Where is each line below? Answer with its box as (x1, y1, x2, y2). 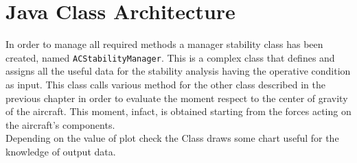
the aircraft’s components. (5, 117, 115, 131)
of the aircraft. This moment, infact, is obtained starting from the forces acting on (5, 104, 352, 118)
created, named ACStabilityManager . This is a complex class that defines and (5, 50, 335, 64)
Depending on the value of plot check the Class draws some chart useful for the (5, 131, 339, 145)
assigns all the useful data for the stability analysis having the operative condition (5, 64, 351, 78)
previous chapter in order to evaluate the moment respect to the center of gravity (5, 90, 348, 105)
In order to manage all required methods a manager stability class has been (5, 37, 323, 51)
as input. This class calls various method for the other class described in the (5, 77, 325, 91)
